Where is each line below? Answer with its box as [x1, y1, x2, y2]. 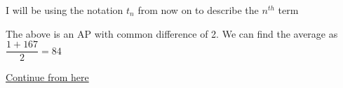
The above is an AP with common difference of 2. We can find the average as [6, 26, 338, 41]
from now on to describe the [137, 3, 259, 17]
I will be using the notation [6, 3, 123, 17]
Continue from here [6, 70, 89, 85]
